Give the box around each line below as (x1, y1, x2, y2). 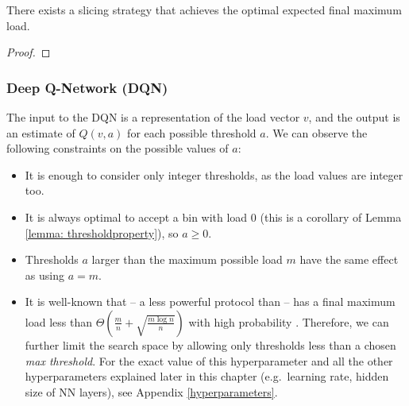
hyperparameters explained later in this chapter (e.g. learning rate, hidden (25, 368, 389, 385)
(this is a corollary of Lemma (260, 208, 402, 225)
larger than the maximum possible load (91, 251, 283, 268)
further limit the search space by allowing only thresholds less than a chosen (25, 336, 396, 353)
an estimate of (6, 124, 75, 141)
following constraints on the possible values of (6, 140, 229, 157)
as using (25, 266, 64, 283)
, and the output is (308, 109, 400, 125)
